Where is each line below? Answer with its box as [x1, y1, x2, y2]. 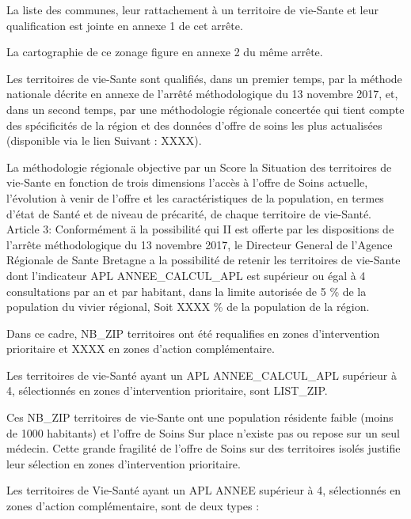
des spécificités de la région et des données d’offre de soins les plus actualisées [6, 116, 382, 133]
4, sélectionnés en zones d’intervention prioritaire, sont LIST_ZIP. [6, 382, 328, 399]
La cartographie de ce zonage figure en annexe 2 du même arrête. [6, 44, 323, 60]
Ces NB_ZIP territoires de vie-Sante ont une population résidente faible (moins [6, 409, 394, 426]
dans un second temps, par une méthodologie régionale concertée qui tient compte [6, 100, 405, 117]
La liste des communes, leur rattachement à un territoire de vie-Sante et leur [6, 2, 379, 17]
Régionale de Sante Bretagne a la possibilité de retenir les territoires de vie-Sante [6, 252, 401, 268]
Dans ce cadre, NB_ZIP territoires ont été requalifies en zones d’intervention [6, 324, 380, 341]
